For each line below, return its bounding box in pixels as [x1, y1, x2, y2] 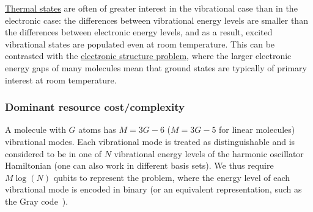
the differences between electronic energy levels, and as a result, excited [5, 26, 273, 38]
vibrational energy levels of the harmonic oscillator [114, 147, 304, 160]
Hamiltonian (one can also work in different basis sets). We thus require [5, 159, 274, 172]
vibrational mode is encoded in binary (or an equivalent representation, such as [5, 183, 302, 196]
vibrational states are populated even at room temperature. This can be [5, 37, 275, 50]
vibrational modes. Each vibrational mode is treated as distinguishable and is [5, 135, 295, 147]
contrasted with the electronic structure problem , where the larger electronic [5, 49, 292, 62]
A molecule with [5, 123, 66, 136]
